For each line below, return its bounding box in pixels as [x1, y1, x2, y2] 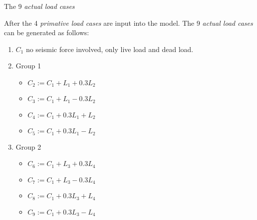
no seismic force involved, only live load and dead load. [26, 44, 193, 54]
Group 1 [15, 60, 41, 71]
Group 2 [15, 141, 41, 152]
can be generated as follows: [4, 27, 89, 38]
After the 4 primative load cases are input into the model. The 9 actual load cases [4, 17, 253, 28]
